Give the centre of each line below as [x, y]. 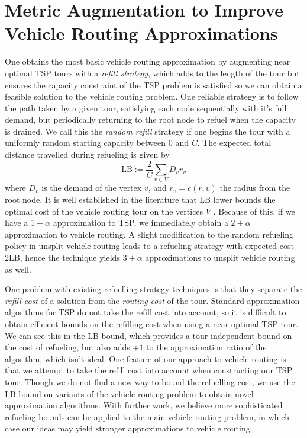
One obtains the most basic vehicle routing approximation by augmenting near [148, 61]
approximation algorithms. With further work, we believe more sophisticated [144, 405]
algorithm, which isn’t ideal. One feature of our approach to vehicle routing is [146, 358]
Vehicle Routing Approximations [141, 33]
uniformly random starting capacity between [85, 143]
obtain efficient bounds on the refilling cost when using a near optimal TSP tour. [152, 323]
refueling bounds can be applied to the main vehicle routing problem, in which [147, 416]
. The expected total [234, 143]
